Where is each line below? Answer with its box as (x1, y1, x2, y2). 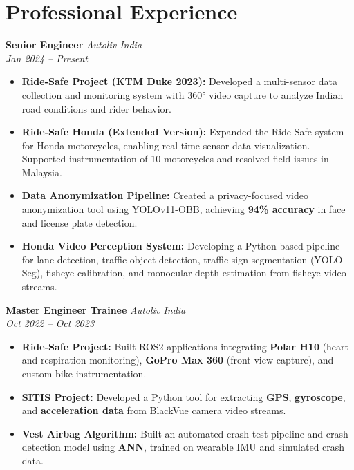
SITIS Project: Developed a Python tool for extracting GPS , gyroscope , (21, 389, 346, 404)
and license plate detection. (21, 215, 138, 229)
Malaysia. (21, 164, 62, 179)
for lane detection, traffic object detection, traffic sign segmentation (21, 252, 308, 266)
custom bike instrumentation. (21, 366, 147, 380)
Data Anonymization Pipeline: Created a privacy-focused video (21, 188, 308, 203)
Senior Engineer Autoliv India (6, 37, 142, 52)
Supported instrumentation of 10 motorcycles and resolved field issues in (21, 151, 329, 166)
